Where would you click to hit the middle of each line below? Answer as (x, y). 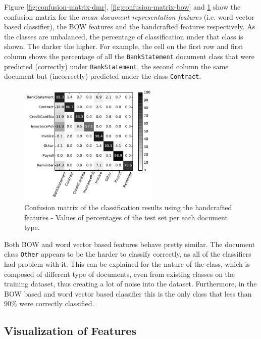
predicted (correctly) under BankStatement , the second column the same (116, 66)
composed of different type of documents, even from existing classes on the (120, 274)
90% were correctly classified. (49, 303)
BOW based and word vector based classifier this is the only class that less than (128, 293)
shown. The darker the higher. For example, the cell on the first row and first (124, 46)
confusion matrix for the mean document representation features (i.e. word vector (129, 16)
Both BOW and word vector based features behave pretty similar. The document (130, 244)
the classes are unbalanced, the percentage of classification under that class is (124, 36)
